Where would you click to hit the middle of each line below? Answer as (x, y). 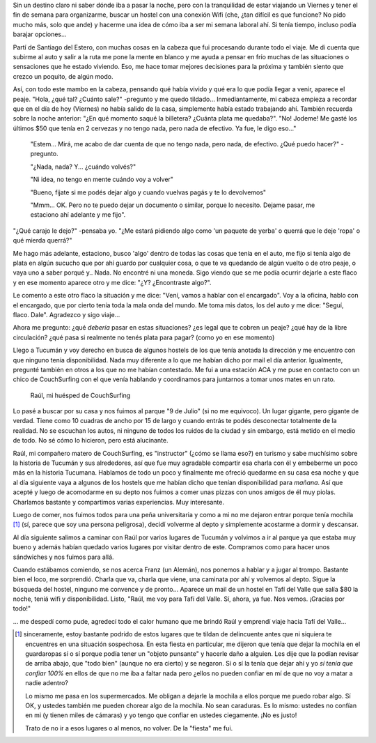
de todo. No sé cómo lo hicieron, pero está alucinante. (91, 441)
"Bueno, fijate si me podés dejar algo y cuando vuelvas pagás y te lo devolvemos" (148, 192)
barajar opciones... (40, 34)
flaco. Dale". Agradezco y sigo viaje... (66, 314)
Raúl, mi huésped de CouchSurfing (80, 395)
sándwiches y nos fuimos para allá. (63, 557)
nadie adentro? (47, 683)
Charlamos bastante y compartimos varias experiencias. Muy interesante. (118, 502)
